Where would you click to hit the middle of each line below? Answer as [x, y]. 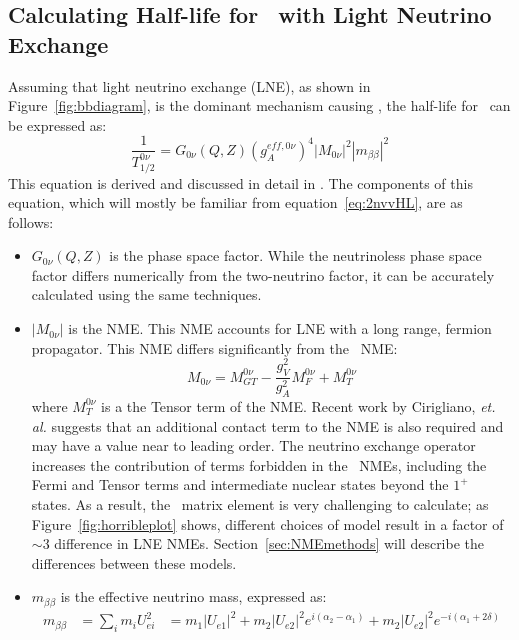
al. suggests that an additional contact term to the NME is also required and [267, 425]
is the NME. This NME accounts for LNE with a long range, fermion [280, 328]
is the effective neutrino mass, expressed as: [193, 596]
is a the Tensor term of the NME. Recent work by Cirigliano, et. [298, 405]
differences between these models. [134, 562]
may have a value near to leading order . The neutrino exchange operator [253, 445]
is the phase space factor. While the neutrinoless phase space [295, 255]
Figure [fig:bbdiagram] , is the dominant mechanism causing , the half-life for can [259, 105]
